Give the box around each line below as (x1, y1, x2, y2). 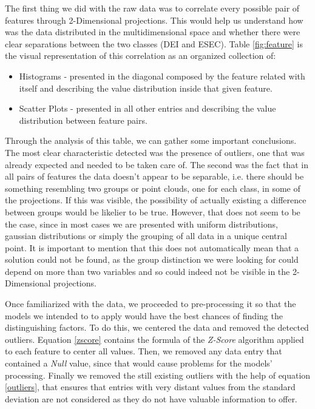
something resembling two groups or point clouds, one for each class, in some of (5, 181, 300, 194)
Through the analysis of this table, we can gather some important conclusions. (5, 134, 297, 147)
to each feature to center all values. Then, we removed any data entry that (5, 345, 282, 357)
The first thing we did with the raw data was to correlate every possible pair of (5, 2, 300, 14)
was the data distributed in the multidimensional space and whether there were (5, 25, 300, 38)
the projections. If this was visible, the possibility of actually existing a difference (5, 194, 307, 206)
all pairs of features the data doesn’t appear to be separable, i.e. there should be (5, 170, 304, 183)
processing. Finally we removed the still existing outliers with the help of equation (5, 368, 311, 381)
